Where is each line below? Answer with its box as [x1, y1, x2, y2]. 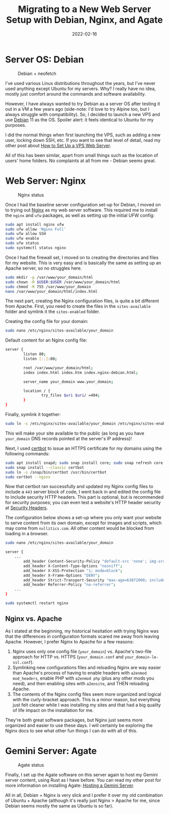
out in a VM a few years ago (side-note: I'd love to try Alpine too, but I [5, 106, 149, 112]
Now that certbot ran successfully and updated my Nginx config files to [5, 483, 153, 490]
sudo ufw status [5, 240, 39, 246]
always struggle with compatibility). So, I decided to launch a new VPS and [5, 111, 160, 117]
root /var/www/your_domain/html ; [23, 365, 94, 370]
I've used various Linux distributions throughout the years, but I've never [5, 80, 156, 86]
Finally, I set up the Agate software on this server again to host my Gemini [5, 771, 158, 778]
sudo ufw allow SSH [5, 231, 46, 236]
